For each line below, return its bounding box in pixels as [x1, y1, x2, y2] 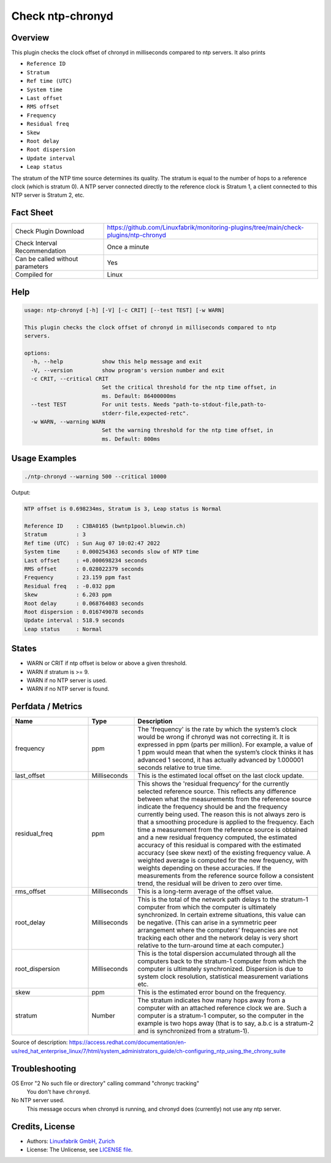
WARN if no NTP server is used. [26, 677, 107, 684]
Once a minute [107, 243, 150, 251]
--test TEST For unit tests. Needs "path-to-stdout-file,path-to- [31, 401, 267, 408]
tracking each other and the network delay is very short [137, 934, 299, 942]
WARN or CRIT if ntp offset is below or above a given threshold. [26, 659, 187, 667]
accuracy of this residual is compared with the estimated [137, 841, 302, 850]
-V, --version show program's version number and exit [31, 367, 225, 374]
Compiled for [15, 271, 53, 279]
